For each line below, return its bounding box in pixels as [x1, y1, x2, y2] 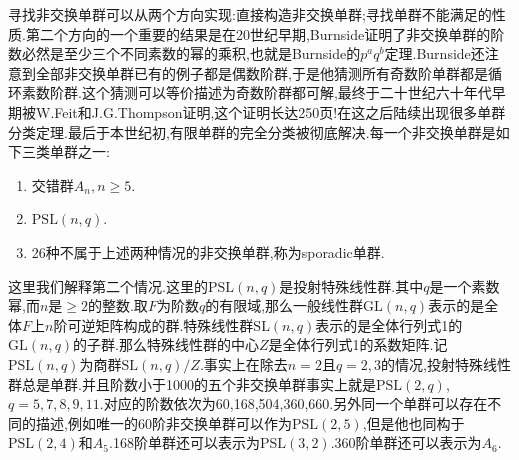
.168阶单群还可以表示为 [108, 432, 260, 453]
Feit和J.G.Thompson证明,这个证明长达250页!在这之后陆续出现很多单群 [54, 101, 506, 122]
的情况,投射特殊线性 [381, 353, 511, 374]
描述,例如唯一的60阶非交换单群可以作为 [35, 412, 292, 433]
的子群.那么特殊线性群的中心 [73, 334, 260, 355]
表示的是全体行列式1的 [315, 314, 463, 335]
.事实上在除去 [199, 353, 288, 374]
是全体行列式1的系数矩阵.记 [268, 334, 448, 355]
